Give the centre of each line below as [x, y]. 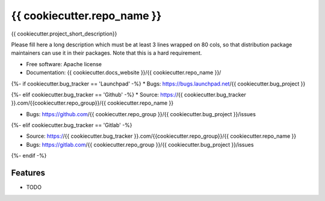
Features [28, 173]
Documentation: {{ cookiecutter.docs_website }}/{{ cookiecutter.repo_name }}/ [124, 73]
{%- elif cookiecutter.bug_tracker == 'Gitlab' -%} [72, 125]
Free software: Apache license [64, 64]
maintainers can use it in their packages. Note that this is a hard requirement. [107, 53]
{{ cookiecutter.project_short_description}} [64, 34]
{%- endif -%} [29, 156]
